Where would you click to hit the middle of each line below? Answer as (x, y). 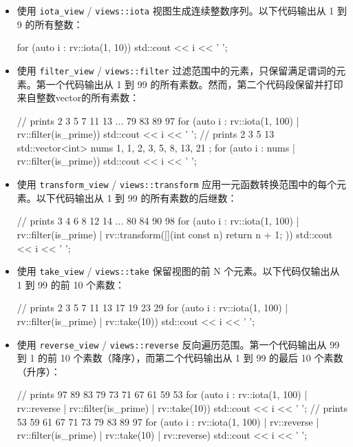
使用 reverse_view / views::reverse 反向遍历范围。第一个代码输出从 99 (178, 344)
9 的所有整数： (50, 24)
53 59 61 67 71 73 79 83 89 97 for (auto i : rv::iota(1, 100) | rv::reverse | (168, 421)
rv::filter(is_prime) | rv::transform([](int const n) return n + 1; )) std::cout (175, 234)
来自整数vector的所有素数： (78, 97)
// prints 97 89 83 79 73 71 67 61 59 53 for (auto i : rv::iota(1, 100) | (162, 394)
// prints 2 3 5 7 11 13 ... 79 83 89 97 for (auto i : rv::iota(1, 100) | (158, 120)
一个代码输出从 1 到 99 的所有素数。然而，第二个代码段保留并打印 (194, 84)
